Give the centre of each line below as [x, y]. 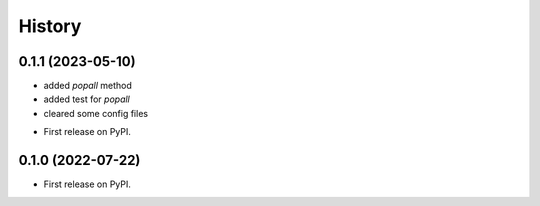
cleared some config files [96, 113]
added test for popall [86, 99]
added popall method [87, 86]
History [50, 26]
